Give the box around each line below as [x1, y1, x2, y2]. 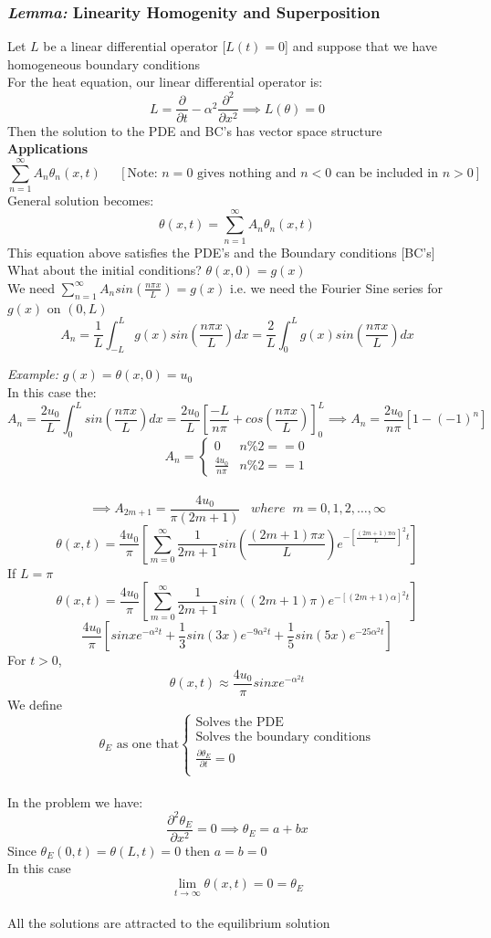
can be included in [335, 166, 438, 180]
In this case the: [7, 383, 97, 402]
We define [7, 694, 62, 713]
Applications [7, 139, 89, 158]
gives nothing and [197, 166, 297, 180]
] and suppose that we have [285, 37, 438, 56]
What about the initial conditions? [7, 260, 202, 279]
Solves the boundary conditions [195, 730, 371, 743]
